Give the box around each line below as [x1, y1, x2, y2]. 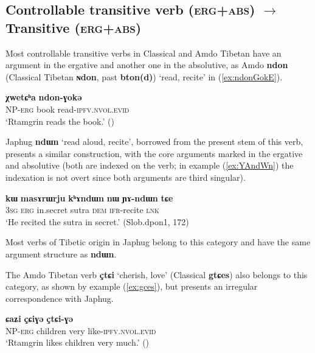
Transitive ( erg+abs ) [5, 18, 142, 37]
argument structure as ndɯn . [5, 247, 117, 260]
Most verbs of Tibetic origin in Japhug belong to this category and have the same [5, 236, 311, 248]
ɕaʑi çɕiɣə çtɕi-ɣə [5, 312, 74, 325]
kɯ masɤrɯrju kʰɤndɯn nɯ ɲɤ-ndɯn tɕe [5, 191, 173, 204]
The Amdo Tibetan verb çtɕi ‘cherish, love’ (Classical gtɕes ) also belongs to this [5, 268, 308, 281]
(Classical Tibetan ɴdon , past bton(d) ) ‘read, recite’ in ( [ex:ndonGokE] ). [5, 70, 283, 83]
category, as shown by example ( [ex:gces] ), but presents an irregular [5, 280, 258, 293]
